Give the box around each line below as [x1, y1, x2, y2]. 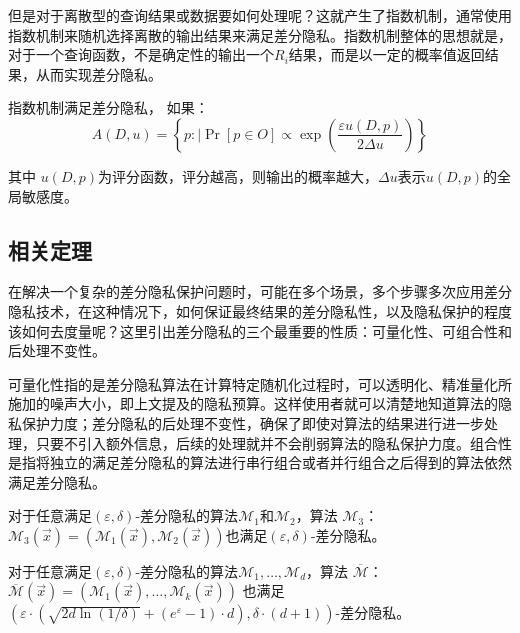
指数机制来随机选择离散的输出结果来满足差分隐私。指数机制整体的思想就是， [8, 24, 512, 45]
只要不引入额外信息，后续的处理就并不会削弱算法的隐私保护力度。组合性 [35, 432, 512, 453]
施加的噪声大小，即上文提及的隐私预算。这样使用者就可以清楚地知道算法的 [8, 393, 498, 414]
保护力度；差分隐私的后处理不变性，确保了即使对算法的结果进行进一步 [21, 412, 484, 433]
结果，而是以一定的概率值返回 [288, 44, 485, 65]
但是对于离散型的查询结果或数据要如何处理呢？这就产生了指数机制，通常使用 [8, 5, 512, 25]
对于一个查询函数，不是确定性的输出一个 [8, 44, 274, 65]
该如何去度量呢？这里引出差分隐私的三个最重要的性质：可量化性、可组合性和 [8, 320, 512, 341]
